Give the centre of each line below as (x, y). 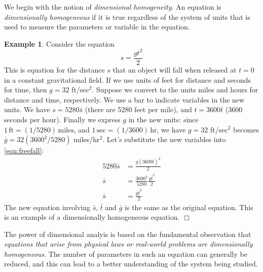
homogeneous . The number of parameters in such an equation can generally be (126, 253)
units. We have (27, 109)
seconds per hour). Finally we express (62, 119)
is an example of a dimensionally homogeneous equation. (92, 217)
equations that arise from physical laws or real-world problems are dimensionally (128, 244)
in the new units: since (163, 119)
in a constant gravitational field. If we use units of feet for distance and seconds (128, 79)
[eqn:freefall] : (24, 150)
